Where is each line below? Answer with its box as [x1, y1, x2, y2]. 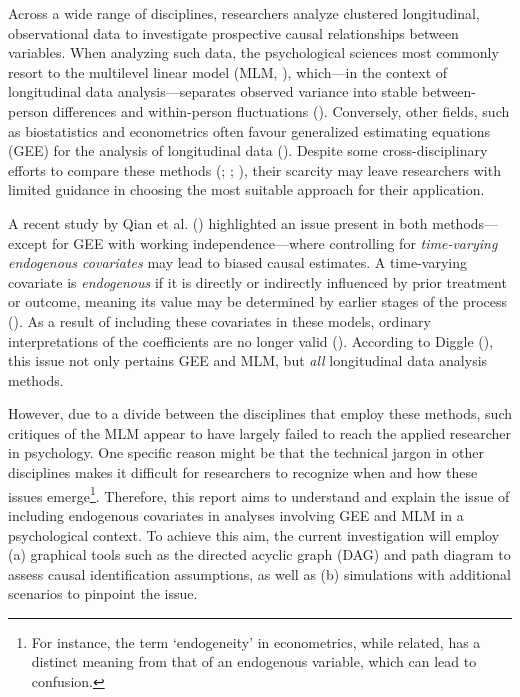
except [8, 232, 48, 253]
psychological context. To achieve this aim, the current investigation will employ [8, 524, 500, 545]
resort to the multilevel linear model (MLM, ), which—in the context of [8, 61, 448, 82]
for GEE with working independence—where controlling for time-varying [51, 232, 498, 253]
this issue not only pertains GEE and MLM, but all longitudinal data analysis [8, 350, 488, 371]
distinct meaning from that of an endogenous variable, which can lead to [31, 651, 477, 672]
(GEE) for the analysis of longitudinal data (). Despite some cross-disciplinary [8, 140, 488, 161]
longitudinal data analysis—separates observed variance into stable [8, 81, 418, 102]
